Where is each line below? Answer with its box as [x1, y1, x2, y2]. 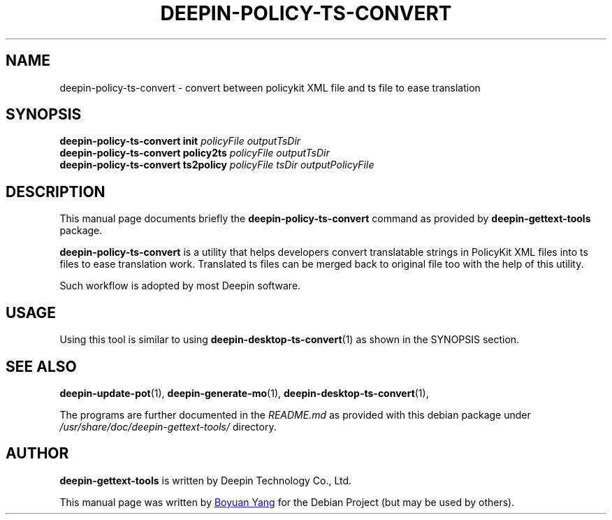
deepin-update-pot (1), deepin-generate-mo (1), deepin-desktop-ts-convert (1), [59, 387, 429, 399]
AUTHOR [6, 445, 69, 463]
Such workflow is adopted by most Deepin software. [59, 280, 301, 292]
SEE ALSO [6, 357, 77, 375]
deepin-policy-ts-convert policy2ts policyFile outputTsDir [59, 147, 330, 159]
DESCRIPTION [6, 182, 105, 201]
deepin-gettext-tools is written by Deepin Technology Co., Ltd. [59, 474, 352, 486]
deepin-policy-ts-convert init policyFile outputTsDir [59, 135, 301, 147]
